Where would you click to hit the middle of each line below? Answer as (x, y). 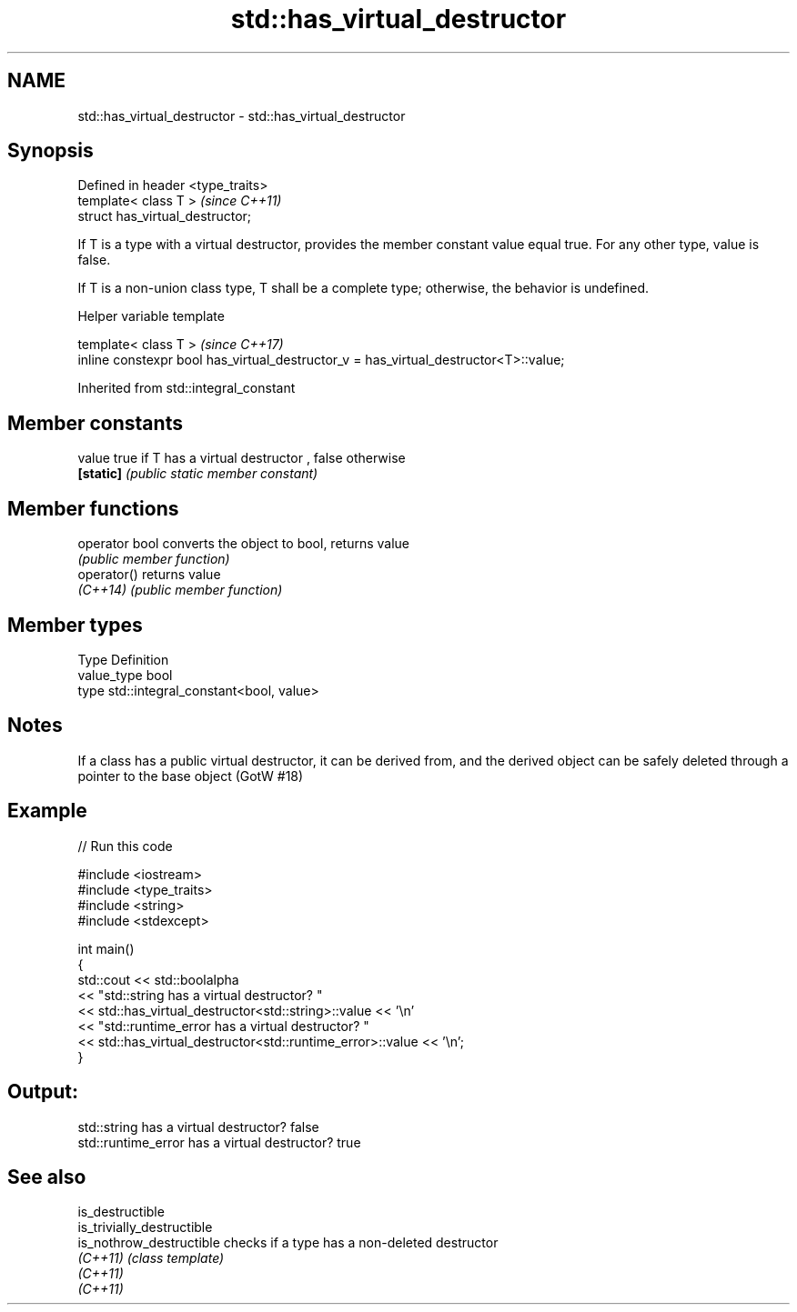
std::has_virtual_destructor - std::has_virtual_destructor (242, 115)
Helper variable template (151, 316)
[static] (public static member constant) (198, 474)
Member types (75, 625)
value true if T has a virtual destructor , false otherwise (242, 458)
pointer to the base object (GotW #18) (191, 776)
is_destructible (121, 1212)
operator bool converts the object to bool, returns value (243, 544)
